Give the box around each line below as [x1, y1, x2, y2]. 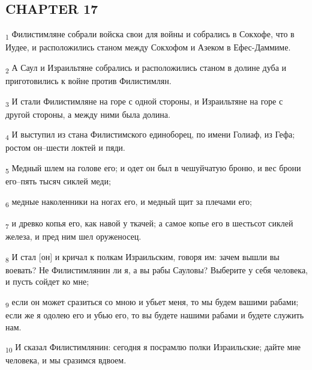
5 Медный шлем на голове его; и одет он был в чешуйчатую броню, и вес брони [5, 162, 301, 175]
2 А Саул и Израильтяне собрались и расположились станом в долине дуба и [5, 61, 287, 75]
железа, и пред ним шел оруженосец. [5, 230, 142, 243]
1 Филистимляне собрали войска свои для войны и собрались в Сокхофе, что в [5, 28, 295, 41]
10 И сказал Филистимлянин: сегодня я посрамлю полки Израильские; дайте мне [5, 341, 301, 355]
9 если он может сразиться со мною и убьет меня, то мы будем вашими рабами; [5, 295, 299, 309]
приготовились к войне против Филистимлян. [5, 74, 172, 87]
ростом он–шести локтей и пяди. [5, 141, 125, 154]
